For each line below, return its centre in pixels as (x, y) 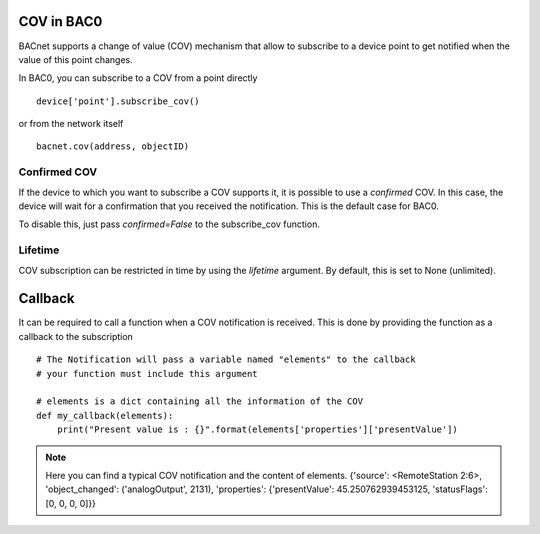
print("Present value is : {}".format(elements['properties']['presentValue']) (257, 429)
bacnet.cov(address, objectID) (113, 146)
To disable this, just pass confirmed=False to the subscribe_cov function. (169, 224)
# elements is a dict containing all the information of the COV (200, 401)
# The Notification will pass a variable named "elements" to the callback (226, 359)
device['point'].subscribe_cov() (118, 101)
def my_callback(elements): (105, 415)
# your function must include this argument (147, 373)
